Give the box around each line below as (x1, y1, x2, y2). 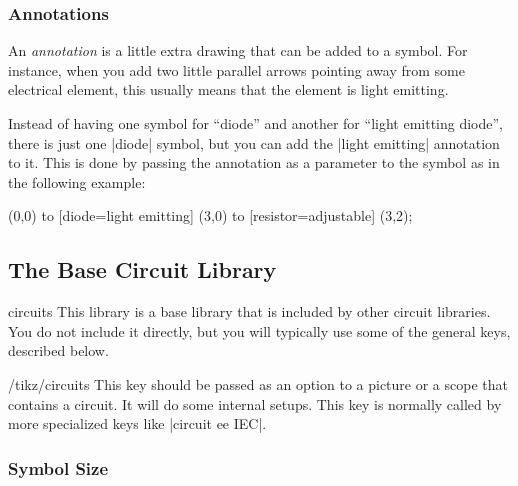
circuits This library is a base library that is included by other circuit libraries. (8, 301, 491, 322)
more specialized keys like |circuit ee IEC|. (8, 413, 267, 434)
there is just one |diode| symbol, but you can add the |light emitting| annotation (8, 132, 500, 153)
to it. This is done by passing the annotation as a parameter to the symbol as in (8, 152, 500, 173)
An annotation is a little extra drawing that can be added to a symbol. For (8, 40, 468, 61)
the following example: (8, 171, 146, 192)
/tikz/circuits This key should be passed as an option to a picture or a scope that (8, 373, 508, 394)
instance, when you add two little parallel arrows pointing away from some (8, 59, 465, 80)
